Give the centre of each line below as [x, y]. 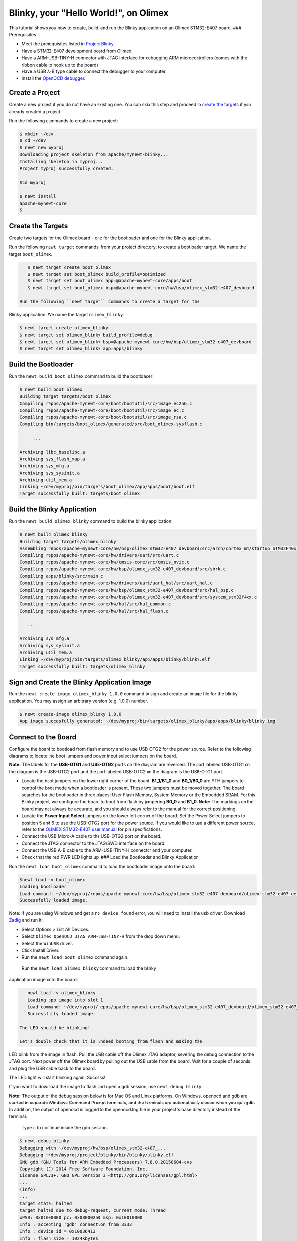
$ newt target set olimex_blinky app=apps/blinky [81, 348]
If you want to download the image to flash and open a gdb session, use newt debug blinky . [106, 1087]
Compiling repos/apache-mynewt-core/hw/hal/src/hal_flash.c [94, 611]
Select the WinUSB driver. [48, 943]
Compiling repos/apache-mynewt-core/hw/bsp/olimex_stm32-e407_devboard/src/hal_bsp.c [126, 590]
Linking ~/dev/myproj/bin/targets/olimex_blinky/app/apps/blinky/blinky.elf [115, 659]
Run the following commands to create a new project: [64, 120]
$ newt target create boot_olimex [69, 267]
